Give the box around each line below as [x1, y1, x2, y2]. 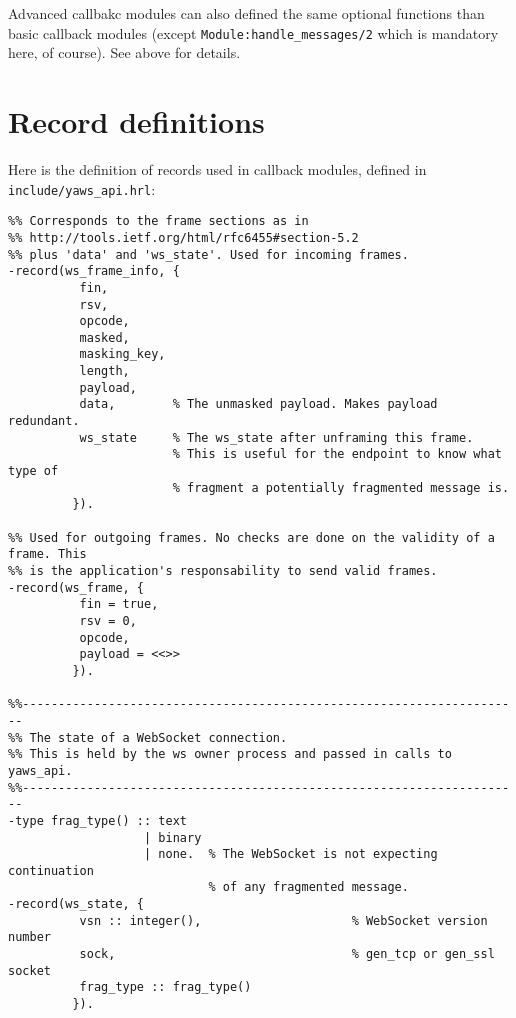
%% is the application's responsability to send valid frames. [8, 564, 438, 578]
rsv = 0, [79, 613, 137, 628]
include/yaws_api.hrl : [8, 178, 156, 199]
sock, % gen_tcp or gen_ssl [79, 947, 495, 962]
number [8, 930, 51, 945]
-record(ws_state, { [8, 897, 145, 912]
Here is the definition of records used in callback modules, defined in [8, 158, 427, 179]
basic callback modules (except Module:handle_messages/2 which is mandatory [8, 22, 499, 43]
